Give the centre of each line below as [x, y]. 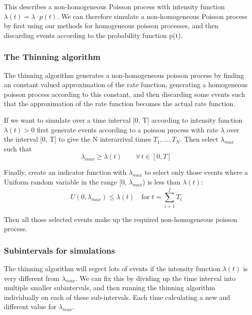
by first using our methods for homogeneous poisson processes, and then [111, 26]
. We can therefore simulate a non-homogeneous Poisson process [152, 16]
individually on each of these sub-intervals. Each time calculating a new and [117, 297]
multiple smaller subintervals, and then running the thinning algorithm [109, 287]
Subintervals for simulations [59, 250]
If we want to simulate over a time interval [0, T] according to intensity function [123, 120]
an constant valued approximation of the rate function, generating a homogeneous [126, 84]
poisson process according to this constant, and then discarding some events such [125, 94]
